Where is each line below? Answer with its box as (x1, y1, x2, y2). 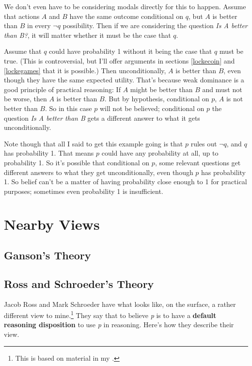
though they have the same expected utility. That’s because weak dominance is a (4, 75, 244, 85)
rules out (190, 138, 217, 148)
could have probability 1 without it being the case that (49, 46, 212, 56)
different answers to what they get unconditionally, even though (4, 167, 193, 177)
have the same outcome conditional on (69, 11, 184, 21)
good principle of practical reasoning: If (4, 84, 121, 94)
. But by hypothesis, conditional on (104, 94, 209, 104)
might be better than (130, 84, 193, 94)
